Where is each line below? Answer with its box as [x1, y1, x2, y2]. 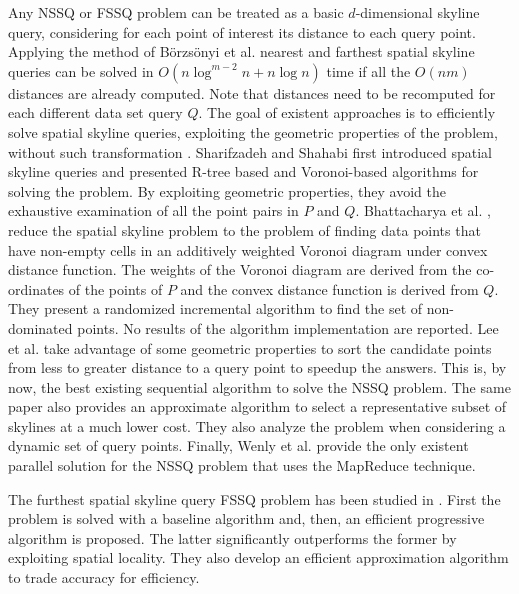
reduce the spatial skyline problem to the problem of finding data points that [8, 219, 481, 240]
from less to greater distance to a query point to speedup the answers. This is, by [8, 357, 507, 378]
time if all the [326, 60, 411, 81]
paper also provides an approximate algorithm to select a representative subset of [8, 396, 507, 417]
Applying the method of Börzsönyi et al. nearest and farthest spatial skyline [8, 41, 475, 62]
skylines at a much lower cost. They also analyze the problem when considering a [8, 415, 506, 436]
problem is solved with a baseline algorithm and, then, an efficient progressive [8, 508, 485, 529]
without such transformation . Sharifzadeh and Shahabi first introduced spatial [8, 141, 493, 162]
